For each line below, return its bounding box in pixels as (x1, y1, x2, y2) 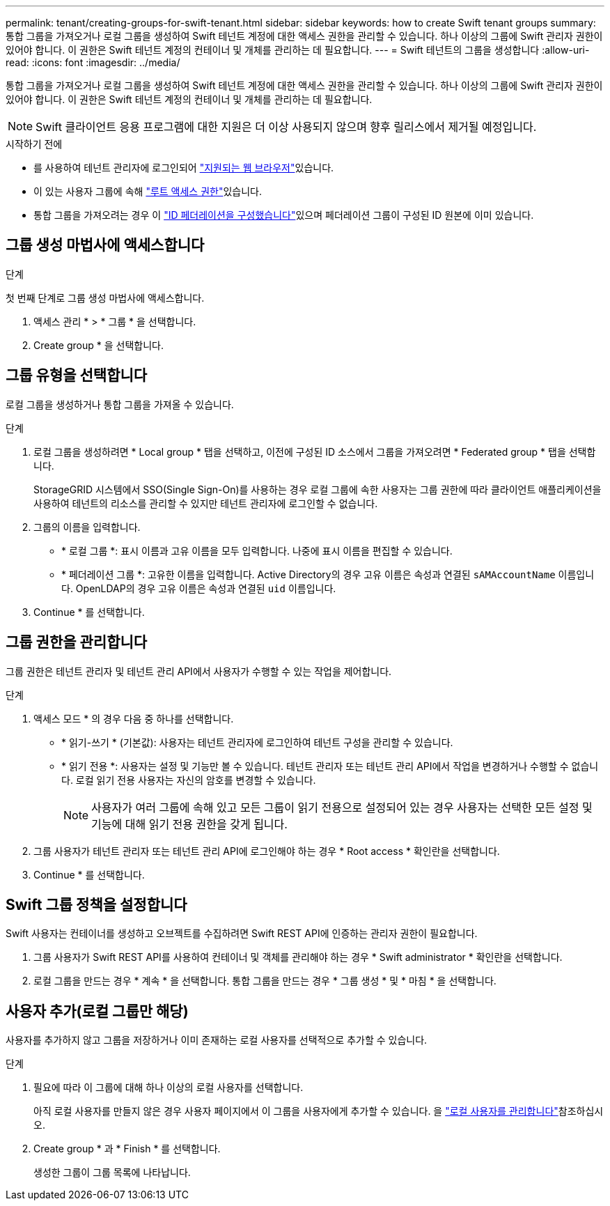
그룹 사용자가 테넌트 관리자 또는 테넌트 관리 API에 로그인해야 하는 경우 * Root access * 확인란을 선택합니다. (33, 844, 500, 857)
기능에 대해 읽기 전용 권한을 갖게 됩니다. (91, 817, 288, 831)
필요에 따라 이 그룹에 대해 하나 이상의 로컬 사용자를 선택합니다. (33, 1081, 304, 1094)
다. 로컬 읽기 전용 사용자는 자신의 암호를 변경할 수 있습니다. (61, 773, 316, 786)
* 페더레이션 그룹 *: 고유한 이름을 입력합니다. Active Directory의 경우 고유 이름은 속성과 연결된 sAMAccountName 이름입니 (61, 568, 595, 580)
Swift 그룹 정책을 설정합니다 (6, 895, 187, 913)
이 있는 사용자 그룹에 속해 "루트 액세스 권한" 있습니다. (33, 185, 263, 197)
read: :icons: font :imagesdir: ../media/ (6, 56, 180, 68)
